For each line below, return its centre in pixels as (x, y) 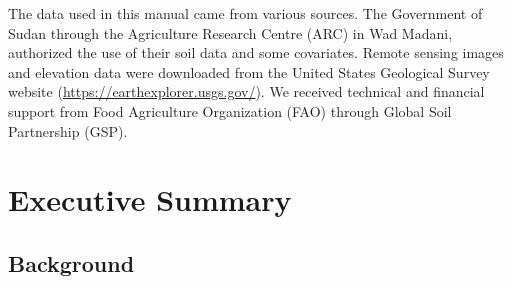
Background (71, 262)
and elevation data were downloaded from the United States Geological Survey (249, 71)
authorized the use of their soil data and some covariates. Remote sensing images (256, 52)
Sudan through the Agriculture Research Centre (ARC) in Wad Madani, (230, 32)
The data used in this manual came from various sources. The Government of (245, 13)
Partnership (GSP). (68, 130)
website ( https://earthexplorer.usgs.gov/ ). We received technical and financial (246, 91)
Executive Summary (150, 199)
